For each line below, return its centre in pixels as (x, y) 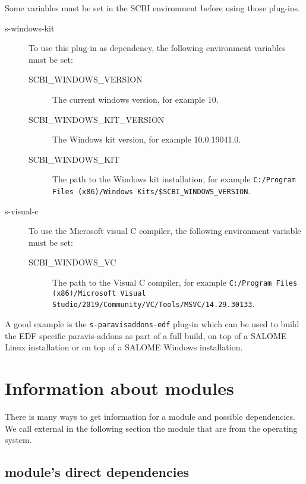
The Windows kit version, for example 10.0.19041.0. (147, 139)
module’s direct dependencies (97, 472)
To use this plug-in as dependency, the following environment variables (157, 48)
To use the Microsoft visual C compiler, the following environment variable (165, 231)
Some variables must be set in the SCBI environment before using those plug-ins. (152, 8)
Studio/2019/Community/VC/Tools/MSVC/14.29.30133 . (154, 304)
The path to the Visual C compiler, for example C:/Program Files (175, 282)
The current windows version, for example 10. (135, 99)
